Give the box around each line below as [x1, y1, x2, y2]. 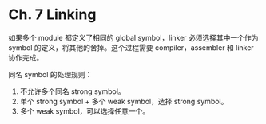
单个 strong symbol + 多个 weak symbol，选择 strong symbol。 [19, 96, 228, 106]
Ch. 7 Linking [8, 6, 97, 24]
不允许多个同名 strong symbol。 [19, 86, 125, 96]
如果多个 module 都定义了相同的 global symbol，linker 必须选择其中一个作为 [8, 33, 259, 42]
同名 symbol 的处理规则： [8, 69, 93, 79]
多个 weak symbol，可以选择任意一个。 [19, 106, 150, 116]
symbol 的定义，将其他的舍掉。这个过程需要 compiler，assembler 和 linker [8, 42, 254, 52]
